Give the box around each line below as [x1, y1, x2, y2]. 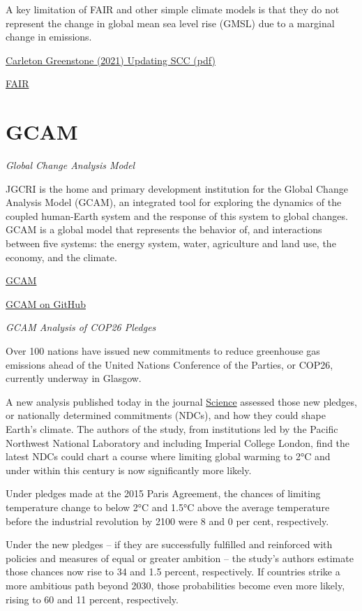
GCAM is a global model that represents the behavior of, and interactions [6, 222, 322, 237]
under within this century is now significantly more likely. [6, 462, 252, 477]
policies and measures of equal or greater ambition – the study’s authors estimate [6, 550, 354, 565]
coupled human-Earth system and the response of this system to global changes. [6, 208, 348, 223]
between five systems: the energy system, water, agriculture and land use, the [6, 236, 336, 251]
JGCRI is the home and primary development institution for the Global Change [6, 181, 348, 196]
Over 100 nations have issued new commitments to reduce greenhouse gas [6, 344, 320, 358]
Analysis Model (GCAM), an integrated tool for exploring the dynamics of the [6, 195, 342, 209]
